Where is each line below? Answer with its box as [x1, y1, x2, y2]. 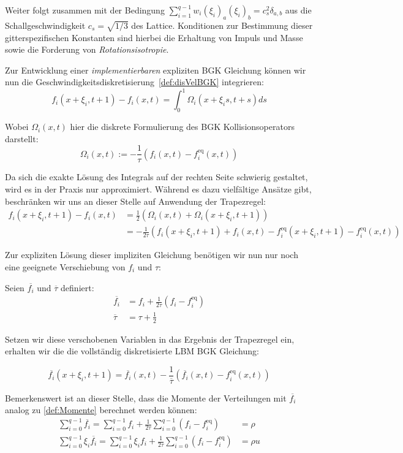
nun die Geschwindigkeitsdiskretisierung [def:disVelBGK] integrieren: [5, 75, 264, 88]
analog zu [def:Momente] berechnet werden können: [5, 403, 197, 416]
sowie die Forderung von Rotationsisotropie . [5, 43, 169, 56]
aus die [285, 4, 312, 16]
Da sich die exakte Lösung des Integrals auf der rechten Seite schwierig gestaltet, [5, 170, 308, 183]
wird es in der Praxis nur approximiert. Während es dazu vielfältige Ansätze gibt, [5, 183, 312, 196]
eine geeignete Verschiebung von [5, 260, 126, 273]
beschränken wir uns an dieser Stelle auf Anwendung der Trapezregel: [5, 194, 266, 207]
